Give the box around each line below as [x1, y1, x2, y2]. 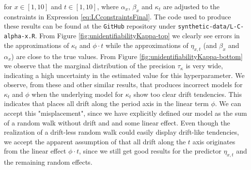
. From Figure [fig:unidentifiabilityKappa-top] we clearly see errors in [35, 31, 240, 41]
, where [97, 1, 119, 11]
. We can [215, 98, 241, 108]
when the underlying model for [31, 89, 124, 99]
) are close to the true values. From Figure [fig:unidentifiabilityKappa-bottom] [11, 51, 243, 61]
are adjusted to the [163, 1, 220, 11]
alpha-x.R [4, 33, 35, 40]
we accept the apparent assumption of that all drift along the [4, 136, 186, 146]
